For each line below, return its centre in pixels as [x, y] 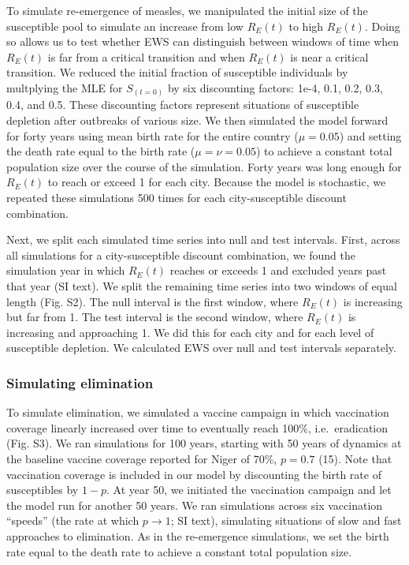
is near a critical [329, 56]
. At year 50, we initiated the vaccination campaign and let [249, 490]
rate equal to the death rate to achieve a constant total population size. [179, 551]
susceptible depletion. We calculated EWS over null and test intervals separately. [201, 348]
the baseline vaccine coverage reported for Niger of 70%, [142, 458]
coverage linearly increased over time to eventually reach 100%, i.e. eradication [197, 427]
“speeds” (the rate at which [73, 520]
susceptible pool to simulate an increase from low [125, 26]
